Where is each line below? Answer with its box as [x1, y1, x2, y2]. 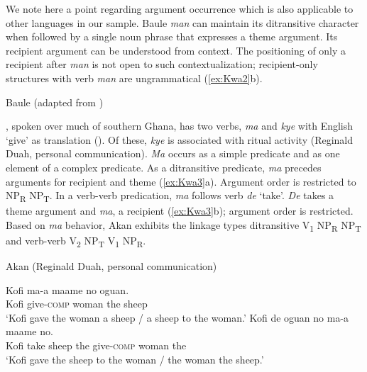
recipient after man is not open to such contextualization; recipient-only [6, 57, 318, 72]
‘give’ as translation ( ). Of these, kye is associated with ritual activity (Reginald [6, 132, 354, 147]
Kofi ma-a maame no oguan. [6, 282, 129, 297]
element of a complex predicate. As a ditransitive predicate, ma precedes [6, 159, 322, 174]
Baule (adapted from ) [6, 94, 104, 109]
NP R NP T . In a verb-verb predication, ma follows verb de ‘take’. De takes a [6, 188, 334, 204]
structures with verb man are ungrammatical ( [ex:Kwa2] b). [6, 70, 263, 85]
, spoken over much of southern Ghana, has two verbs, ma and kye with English [6, 118, 354, 133]
